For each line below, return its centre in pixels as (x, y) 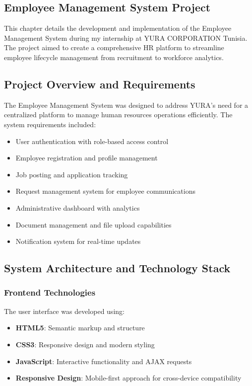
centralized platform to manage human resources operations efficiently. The (118, 115)
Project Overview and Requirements (100, 84)
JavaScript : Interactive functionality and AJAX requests (104, 361)
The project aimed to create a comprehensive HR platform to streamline (114, 47)
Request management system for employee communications (105, 191)
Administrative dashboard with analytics (78, 207)
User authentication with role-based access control (92, 141)
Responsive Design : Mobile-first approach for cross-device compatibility (128, 378)
